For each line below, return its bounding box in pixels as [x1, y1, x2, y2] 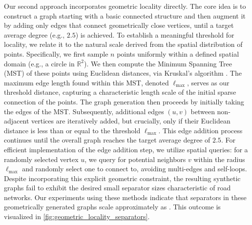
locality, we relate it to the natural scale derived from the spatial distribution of [4, 39, 243, 49]
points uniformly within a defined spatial [117, 48, 239, 59]
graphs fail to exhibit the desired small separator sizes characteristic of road [4, 183, 231, 193]
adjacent [4, 116, 29, 126]
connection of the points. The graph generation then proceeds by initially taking [4, 96, 244, 106]
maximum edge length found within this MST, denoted [4, 77, 169, 87]
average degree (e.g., [4, 29, 65, 40]
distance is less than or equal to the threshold [4, 125, 141, 135]
